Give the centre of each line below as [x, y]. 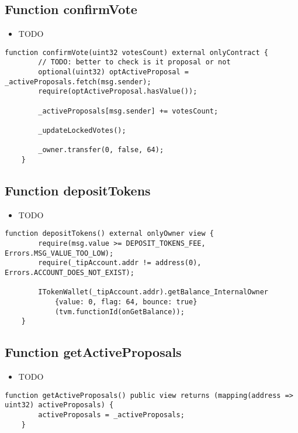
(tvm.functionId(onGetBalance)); [119, 312]
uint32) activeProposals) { [59, 405]
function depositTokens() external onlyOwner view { [109, 234]
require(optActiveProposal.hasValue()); [118, 92]
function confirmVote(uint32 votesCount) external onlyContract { [137, 52]
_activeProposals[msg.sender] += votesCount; [128, 111]
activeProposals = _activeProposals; [111, 415]
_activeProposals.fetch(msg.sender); [78, 82]
